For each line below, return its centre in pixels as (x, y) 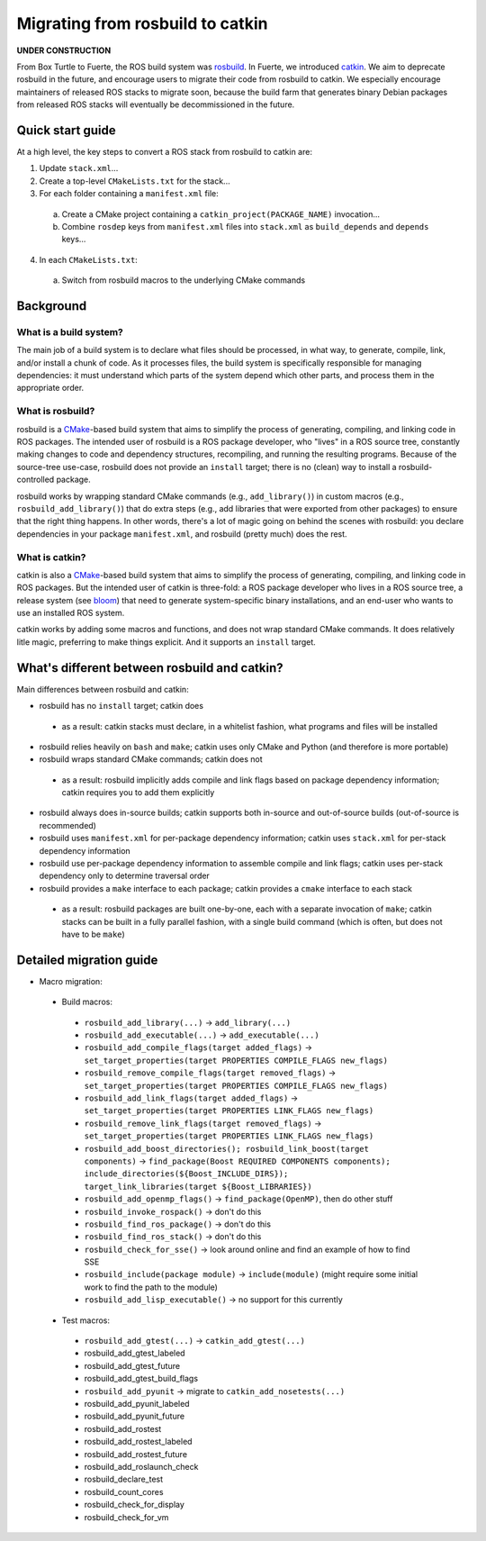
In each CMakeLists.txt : (89, 259)
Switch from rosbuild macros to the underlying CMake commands (184, 280)
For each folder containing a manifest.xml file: (129, 194)
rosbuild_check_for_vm (126, 1517)
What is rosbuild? (56, 412)
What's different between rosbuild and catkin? (150, 668)
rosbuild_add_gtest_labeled (135, 1353)
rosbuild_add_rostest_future (136, 1454)
